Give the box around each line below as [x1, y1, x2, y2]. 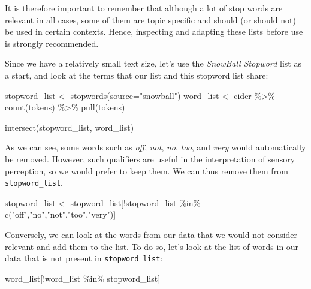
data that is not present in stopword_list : [5, 252, 163, 264]
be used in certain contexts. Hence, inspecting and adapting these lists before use [5, 25, 303, 38]
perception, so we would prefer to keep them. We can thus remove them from [5, 164, 288, 177]
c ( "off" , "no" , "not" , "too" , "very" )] [5, 208, 116, 221]
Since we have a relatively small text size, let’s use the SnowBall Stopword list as [5, 57, 301, 70]
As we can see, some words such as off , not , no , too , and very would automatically [5, 141, 306, 153]
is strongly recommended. [5, 37, 99, 49]
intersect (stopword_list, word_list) [5, 121, 134, 133]
